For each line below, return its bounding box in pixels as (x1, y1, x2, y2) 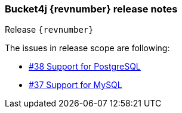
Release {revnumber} (5, 24, 94, 35)
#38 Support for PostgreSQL (29, 61, 141, 72)
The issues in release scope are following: (5, 43, 170, 54)
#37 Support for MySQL (29, 80, 122, 90)
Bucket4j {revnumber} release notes (5, 3, 178, 15)
